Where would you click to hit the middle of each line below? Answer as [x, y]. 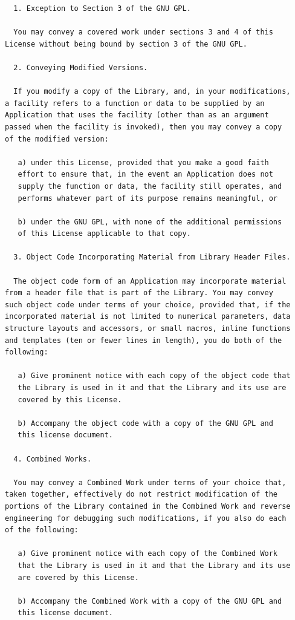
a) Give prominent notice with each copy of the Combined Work [148, 554]
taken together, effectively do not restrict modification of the [141, 494]
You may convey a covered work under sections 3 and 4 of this [143, 32]
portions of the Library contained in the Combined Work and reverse [148, 506]
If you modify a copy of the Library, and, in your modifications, [152, 92]
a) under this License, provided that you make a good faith [143, 162]
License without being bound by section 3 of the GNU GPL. [126, 44]
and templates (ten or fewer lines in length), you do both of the [144, 340]
